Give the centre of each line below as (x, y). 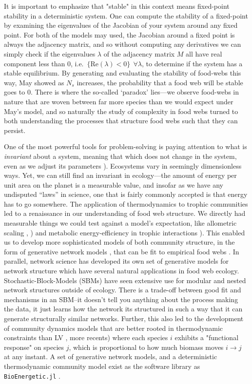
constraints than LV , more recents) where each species (86, 337)
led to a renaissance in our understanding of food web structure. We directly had (125, 213)
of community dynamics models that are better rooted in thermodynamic (114, 328)
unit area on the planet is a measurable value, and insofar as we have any (114, 184)
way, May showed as (34, 82)
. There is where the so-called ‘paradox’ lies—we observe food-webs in (135, 92)
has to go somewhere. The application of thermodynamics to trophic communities (126, 203)
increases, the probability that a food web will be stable (160, 82)
